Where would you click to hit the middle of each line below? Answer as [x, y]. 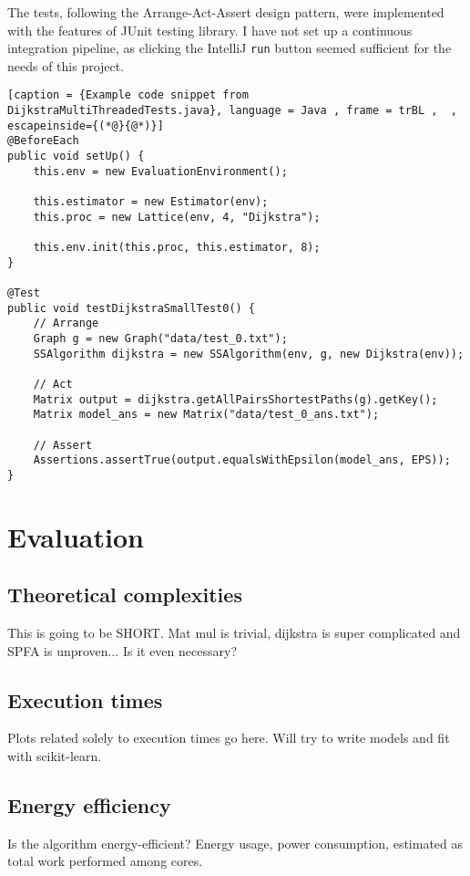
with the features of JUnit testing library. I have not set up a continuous [210, 30]
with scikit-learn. [55, 756]
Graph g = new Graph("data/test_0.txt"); [160, 338]
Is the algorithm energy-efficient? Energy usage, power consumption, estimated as [235, 843]
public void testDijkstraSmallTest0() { [132, 308]
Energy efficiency [89, 805]
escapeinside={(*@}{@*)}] [86, 125]
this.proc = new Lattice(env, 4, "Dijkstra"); [177, 217]
